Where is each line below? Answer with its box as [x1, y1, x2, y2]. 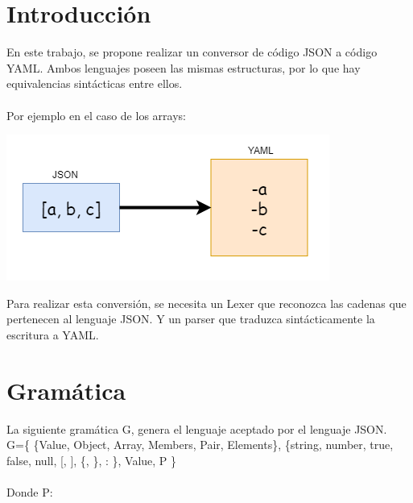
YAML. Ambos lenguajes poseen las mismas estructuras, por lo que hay [6, 59, 361, 76]
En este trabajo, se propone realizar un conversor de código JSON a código [6, 44, 378, 60]
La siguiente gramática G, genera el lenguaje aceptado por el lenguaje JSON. [6, 420, 387, 437]
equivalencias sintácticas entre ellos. [6, 75, 183, 92]
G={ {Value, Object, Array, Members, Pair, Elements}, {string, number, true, [6, 436, 394, 453]
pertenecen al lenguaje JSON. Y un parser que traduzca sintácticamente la [6, 310, 375, 327]
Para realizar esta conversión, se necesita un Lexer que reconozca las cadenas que [6, 294, 407, 311]
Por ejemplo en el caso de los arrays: [6, 106, 186, 123]
